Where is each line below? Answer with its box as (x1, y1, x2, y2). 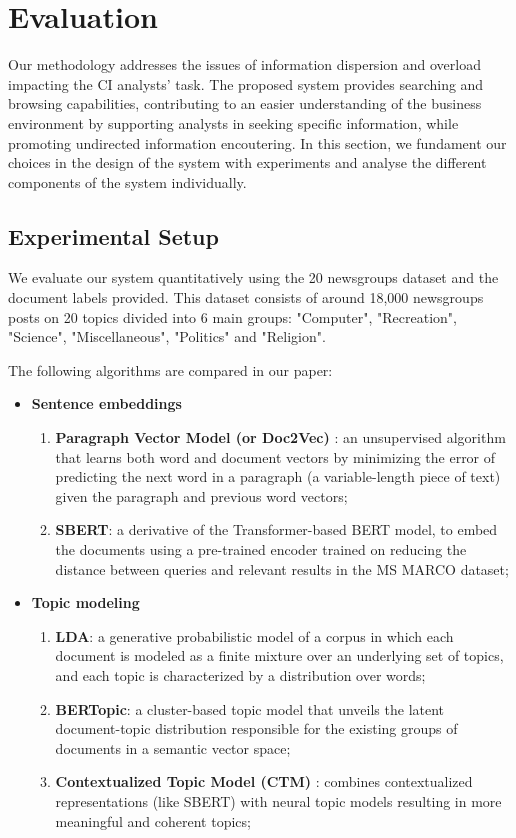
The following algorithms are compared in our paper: (8, 359, 333, 380)
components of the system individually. (8, 171, 247, 192)
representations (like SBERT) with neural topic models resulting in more (55, 790, 502, 811)
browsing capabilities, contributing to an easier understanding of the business (8, 93, 482, 114)
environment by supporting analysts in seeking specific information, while (8, 112, 459, 133)
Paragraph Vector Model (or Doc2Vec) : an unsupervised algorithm (55, 427, 506, 448)
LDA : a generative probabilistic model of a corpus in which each (55, 625, 454, 646)
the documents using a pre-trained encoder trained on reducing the (55, 539, 467, 560)
